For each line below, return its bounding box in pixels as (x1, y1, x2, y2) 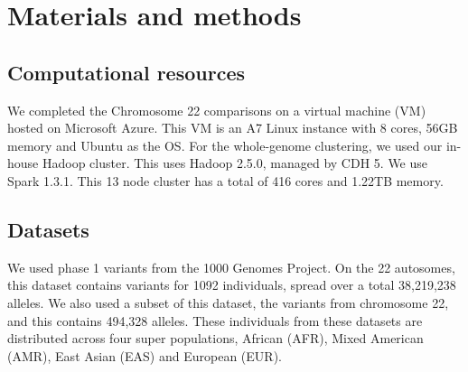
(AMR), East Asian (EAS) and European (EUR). (7, 346, 282, 365)
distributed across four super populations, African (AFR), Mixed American (7, 329, 424, 348)
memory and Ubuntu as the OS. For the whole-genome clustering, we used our (7, 135, 443, 154)
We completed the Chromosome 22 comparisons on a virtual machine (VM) (7, 100, 426, 119)
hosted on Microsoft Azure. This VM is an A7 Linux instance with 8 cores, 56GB (7, 118, 458, 137)
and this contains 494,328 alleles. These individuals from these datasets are (7, 311, 423, 330)
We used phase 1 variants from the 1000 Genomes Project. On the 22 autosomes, (7, 257, 455, 276)
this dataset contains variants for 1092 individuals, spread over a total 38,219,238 (7, 275, 456, 294)
